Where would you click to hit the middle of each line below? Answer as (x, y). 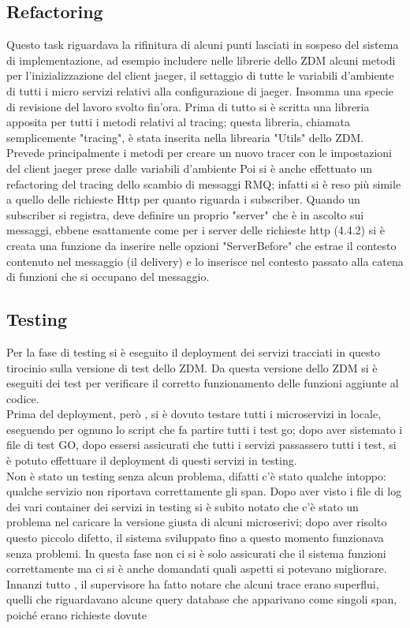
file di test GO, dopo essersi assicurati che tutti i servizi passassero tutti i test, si (201, 445)
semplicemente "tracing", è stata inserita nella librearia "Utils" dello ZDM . (185, 137)
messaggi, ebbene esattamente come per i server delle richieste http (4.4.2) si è (196, 230)
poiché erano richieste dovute (76, 615)
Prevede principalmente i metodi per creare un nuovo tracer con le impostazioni (199, 153)
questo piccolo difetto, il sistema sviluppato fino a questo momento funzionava (195, 538)
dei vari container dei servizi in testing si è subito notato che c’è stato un (183, 506)
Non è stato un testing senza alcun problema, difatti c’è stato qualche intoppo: (196, 475)
